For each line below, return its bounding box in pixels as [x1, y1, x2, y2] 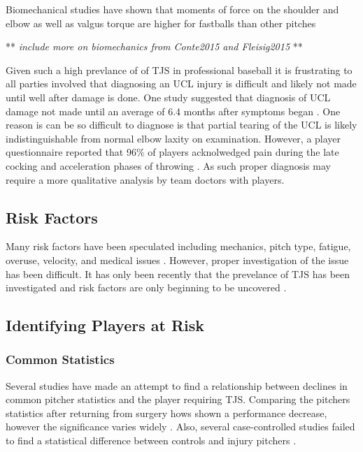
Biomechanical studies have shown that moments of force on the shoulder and [6, 2, 339, 16]
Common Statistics [6, 351, 115, 368]
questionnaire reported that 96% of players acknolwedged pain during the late [6, 145, 339, 159]
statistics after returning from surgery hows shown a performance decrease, [6, 405, 327, 420]
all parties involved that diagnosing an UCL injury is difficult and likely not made [6, 76, 357, 91]
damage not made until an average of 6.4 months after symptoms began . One [6, 103, 341, 118]
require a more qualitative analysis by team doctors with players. [6, 172, 285, 187]
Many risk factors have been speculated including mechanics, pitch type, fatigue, [6, 239, 351, 254]
